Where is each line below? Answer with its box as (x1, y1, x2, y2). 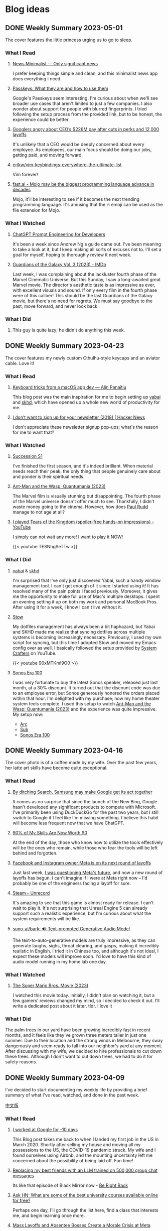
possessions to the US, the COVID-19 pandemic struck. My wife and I (12, 1147, 156, 1153)
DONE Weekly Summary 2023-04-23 (5, 341, 124, 350)
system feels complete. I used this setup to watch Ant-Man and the (12, 700, 151, 706)
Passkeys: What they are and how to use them (12, 85, 109, 91)
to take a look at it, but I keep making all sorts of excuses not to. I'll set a (12, 246, 161, 252)
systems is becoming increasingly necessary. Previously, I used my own (12, 634, 162, 640)
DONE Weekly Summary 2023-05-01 (5, 24, 123, 32)
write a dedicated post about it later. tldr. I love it (12, 1003, 112, 1009)
